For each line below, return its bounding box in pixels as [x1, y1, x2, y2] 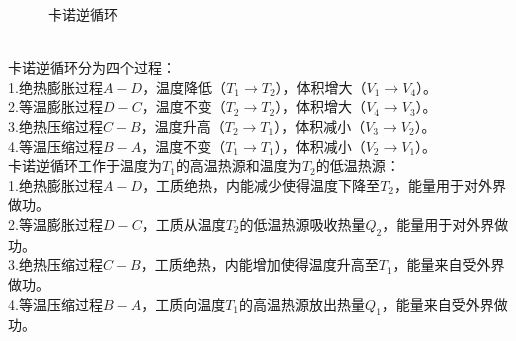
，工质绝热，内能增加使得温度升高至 [140, 254, 379, 275]
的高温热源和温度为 [175, 155, 302, 176]
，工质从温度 [141, 213, 226, 234]
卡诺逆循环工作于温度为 [8, 155, 162, 176]
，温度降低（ [142, 76, 227, 97]
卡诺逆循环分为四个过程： [8, 57, 176, 78]
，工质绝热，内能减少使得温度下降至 [142, 174, 381, 195]
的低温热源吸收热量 [239, 213, 366, 234]
